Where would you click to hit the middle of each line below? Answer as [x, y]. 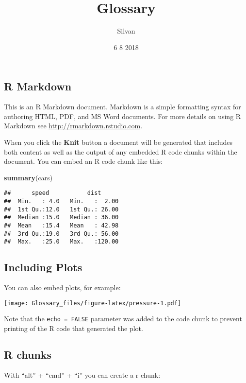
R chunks [28, 354]
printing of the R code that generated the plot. [74, 328]
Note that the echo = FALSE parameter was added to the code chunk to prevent [123, 319]
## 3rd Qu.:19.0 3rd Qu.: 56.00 [61, 234]
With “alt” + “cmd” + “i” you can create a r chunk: [82, 374]
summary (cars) [28, 177]
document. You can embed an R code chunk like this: [83, 161]
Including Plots [43, 267]
